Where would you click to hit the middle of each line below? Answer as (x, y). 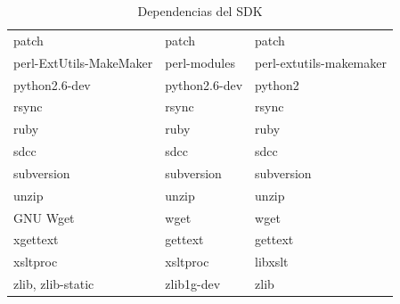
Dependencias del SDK (200, 11)
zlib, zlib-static (54, 284)
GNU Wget (44, 217)
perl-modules (200, 62)
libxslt (272, 262)
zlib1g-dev (193, 284)
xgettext (36, 239)
